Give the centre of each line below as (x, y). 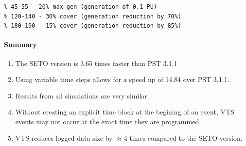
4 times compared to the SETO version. (183, 138)
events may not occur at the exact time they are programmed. (108, 121)
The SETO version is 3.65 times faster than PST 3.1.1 (96, 63)
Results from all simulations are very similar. (82, 95)
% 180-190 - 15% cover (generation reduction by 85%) (93, 26)
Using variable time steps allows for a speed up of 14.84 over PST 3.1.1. (122, 79)
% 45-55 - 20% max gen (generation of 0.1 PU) (80, 7)
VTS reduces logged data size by (64, 138)
